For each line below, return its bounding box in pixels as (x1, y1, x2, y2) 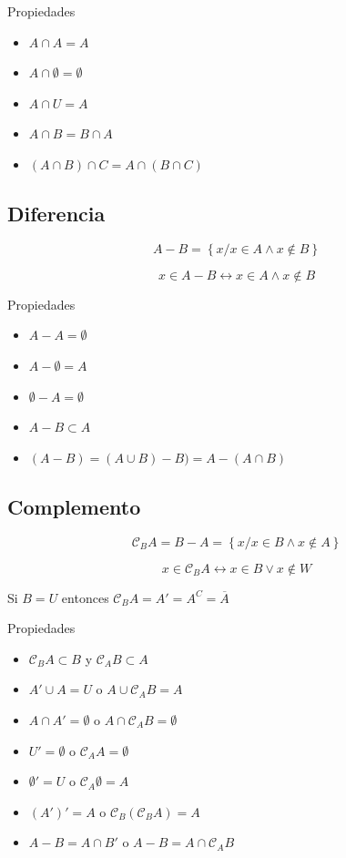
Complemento (7, 492, 141, 520)
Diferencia (7, 199, 106, 227)
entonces (61, 587, 109, 607)
